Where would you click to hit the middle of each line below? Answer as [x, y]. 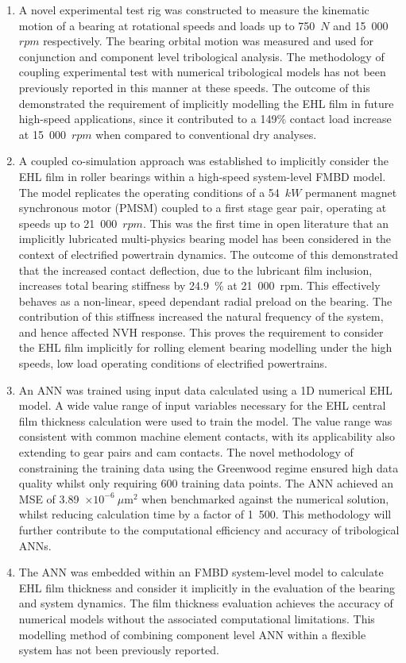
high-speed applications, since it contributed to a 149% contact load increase [205, 119]
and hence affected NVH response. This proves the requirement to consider [201, 331]
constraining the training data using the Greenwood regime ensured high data [209, 467]
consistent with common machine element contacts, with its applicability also [207, 436]
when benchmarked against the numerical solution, [265, 498]
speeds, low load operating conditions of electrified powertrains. [173, 363]
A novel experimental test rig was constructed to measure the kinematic [194, 10]
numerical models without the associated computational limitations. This [197, 618]
